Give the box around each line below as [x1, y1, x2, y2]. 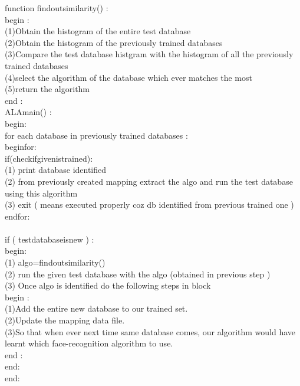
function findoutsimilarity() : [5, 2, 108, 14]
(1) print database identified [5, 163, 107, 176]
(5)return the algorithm [5, 83, 90, 95]
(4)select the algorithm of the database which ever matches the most [5, 71, 252, 83]
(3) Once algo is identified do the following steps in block [5, 279, 211, 292]
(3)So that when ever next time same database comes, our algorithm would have [5, 325, 296, 338]
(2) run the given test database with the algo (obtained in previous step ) [5, 267, 271, 280]
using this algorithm [5, 187, 78, 199]
